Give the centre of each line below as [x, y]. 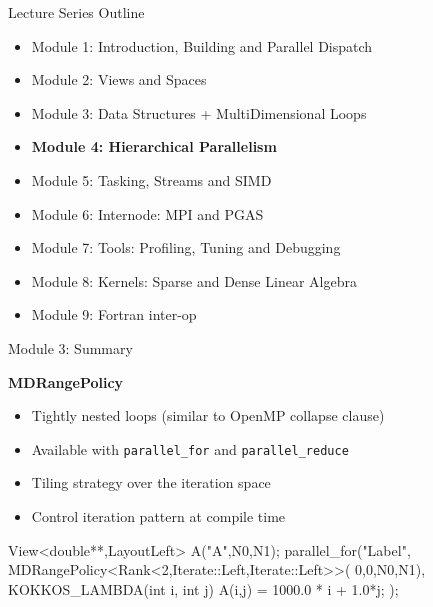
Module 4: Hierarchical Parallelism [154, 146]
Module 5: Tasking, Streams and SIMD [151, 179]
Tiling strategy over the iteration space [151, 482]
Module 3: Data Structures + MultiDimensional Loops [199, 112]
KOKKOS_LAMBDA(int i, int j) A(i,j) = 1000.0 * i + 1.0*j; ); [203, 588]
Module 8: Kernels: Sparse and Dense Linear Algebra [194, 280]
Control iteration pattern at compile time [158, 515]
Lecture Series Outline [76, 12]
